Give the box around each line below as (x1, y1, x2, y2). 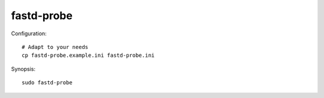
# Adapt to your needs (22, 44, 89, 50)
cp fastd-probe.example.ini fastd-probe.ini (22, 52, 155, 59)
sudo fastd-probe (22, 79, 73, 86)
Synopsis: (11, 65, 36, 72)
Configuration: (11, 30, 47, 37)
